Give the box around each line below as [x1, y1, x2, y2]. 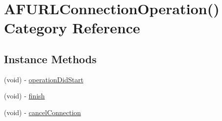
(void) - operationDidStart [4, 74, 84, 84]
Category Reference [4, 18, 140, 38]
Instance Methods [4, 51, 97, 66]
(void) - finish [4, 91, 45, 101]
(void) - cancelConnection [4, 107, 81, 117]
